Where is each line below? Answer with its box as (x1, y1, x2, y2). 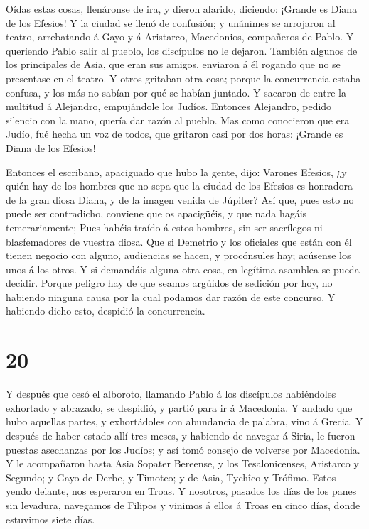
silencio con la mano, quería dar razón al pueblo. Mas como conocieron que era (6, 112, 350, 127)
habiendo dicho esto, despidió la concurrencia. (6, 303, 205, 318)
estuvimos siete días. (6, 511, 95, 526)
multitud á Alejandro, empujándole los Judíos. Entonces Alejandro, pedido (6, 99, 332, 114)
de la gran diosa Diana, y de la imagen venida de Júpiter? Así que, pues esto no (6, 192, 354, 207)
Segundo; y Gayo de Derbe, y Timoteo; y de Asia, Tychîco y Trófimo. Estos (6, 469, 336, 484)
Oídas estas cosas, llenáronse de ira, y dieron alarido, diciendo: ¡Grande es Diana (6, 1, 358, 16)
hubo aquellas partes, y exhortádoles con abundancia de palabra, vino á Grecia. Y (6, 414, 363, 429)
